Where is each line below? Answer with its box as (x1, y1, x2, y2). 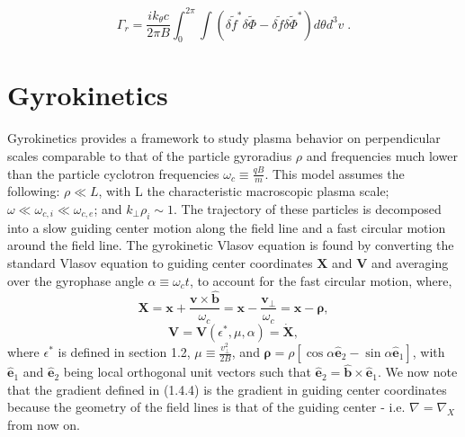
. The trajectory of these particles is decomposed (173, 200, 442, 218)
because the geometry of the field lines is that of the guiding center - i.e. (7, 397, 406, 416)
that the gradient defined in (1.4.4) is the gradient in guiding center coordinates (7, 379, 447, 398)
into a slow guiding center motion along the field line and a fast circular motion (7, 218, 446, 236)
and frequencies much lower (306, 147, 458, 165)
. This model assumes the (264, 164, 405, 183)
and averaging (371, 254, 449, 272)
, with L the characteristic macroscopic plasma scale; (98, 182, 389, 201)
